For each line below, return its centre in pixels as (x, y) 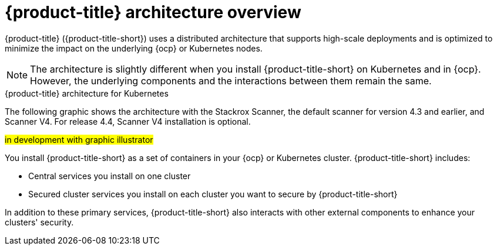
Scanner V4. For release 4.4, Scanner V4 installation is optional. (128, 121)
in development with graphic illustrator (79, 139)
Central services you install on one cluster (110, 176)
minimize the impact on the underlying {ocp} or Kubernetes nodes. (134, 48)
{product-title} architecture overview (153, 12)
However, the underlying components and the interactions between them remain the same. (231, 81)
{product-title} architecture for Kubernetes (87, 93)
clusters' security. (39, 222)
